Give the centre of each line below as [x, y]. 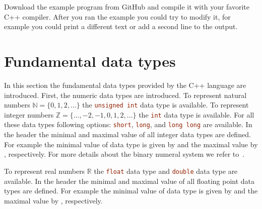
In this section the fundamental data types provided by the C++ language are [125, 85]
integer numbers [29, 114]
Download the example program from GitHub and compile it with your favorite [127, 7]
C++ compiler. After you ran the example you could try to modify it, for [117, 16]
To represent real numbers [45, 171]
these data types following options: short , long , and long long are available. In [128, 124]
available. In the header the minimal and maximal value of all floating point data [129, 181]
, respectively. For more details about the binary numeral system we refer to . [124, 154]
